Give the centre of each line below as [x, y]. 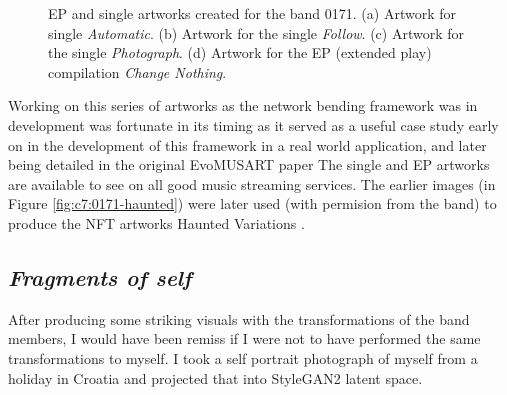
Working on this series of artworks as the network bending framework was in [243, 105]
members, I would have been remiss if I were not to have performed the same [244, 338]
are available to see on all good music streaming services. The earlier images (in [252, 183]
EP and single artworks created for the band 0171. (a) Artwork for [252, 13]
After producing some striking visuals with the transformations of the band [239, 318]
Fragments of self [100, 276]
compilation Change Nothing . [137, 71]
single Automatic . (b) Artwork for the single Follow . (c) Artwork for [256, 32]
